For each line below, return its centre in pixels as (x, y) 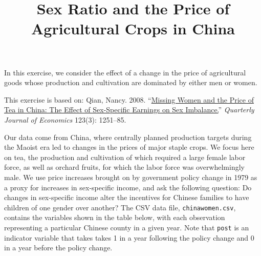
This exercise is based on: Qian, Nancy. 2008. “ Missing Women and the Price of (129, 99)
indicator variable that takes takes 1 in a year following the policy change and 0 (129, 237)
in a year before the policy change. (58, 248)
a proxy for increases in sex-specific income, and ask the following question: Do (128, 187)
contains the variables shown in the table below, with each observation (115, 217)
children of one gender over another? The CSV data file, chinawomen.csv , (120, 207)
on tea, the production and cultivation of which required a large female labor (125, 157)
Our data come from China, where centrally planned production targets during (128, 137)
